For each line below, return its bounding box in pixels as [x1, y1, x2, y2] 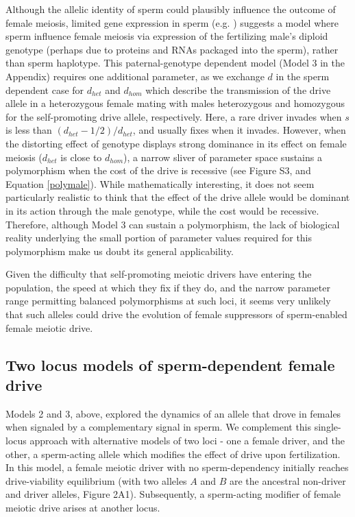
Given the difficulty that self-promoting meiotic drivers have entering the [5, 267, 312, 281]
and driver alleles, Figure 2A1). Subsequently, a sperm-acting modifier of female [5, 487, 341, 501]
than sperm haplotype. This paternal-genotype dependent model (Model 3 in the [5, 56, 345, 70]
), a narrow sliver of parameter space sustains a [123, 149, 322, 164]
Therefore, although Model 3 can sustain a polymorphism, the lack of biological [5, 217, 340, 231]
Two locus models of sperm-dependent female [5, 354, 335, 375]
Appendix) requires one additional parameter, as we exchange [5, 69, 265, 83]
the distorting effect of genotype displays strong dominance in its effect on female [5, 136, 347, 150]
